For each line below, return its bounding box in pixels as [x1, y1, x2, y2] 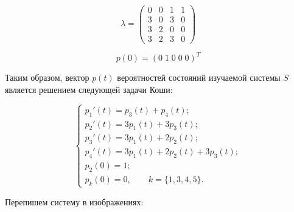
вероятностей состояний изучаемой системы [117, 71, 281, 84]
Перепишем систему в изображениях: [5, 195, 144, 208]
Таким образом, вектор [5, 71, 89, 84]
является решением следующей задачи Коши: [5, 83, 173, 95]
